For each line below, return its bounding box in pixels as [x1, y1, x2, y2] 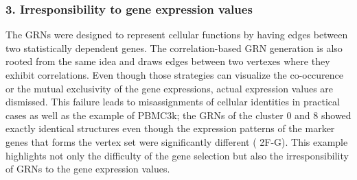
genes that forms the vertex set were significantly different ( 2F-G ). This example [5, 134, 348, 149]
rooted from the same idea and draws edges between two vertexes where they [5, 54, 330, 68]
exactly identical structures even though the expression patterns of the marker [5, 121, 335, 136]
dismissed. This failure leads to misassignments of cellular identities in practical [5, 94, 340, 109]
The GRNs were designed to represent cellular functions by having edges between [5, 27, 348, 42]
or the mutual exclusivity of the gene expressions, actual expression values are [5, 81, 334, 95]
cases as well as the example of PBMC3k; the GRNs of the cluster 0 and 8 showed [5, 107, 352, 122]
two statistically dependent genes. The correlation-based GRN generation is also [5, 40, 343, 55]
